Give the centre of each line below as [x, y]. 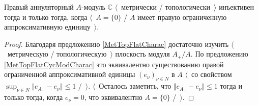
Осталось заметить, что [135, 86]
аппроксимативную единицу [47, 27]
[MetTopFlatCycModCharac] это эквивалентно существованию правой [114, 64]
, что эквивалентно [113, 97]
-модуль [93, 7]
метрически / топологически [166, 7]
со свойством [211, 74]
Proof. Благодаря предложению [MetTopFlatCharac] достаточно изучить [117, 44]
